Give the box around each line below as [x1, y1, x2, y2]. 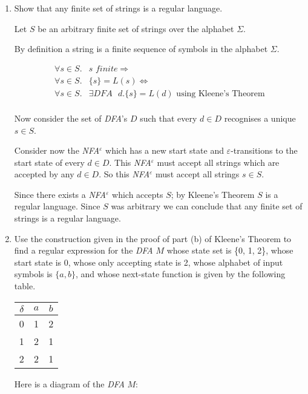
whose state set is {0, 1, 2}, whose [166, 244, 293, 257]
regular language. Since [14, 200, 100, 212]
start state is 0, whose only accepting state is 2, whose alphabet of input [14, 255, 283, 268]
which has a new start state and [105, 144, 224, 157]
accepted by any [14, 168, 74, 180]
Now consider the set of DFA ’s [14, 111, 128, 124]
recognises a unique [224, 111, 296, 124]
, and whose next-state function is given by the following [75, 268, 286, 280]
